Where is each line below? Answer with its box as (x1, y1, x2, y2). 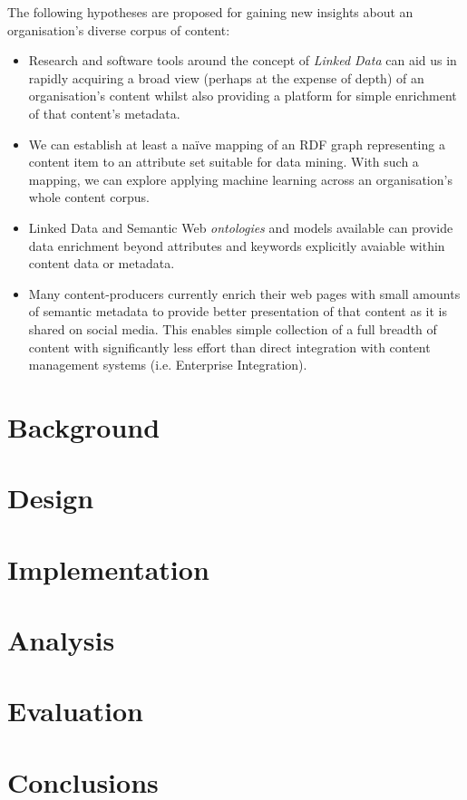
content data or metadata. (28, 254, 175, 273)
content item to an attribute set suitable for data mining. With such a (28, 152, 419, 171)
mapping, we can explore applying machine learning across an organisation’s (28, 169, 452, 188)
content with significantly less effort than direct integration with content (28, 337, 431, 356)
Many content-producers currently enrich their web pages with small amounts (28, 284, 461, 303)
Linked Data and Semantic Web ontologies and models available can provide (28, 217, 453, 236)
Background (7, 408, 161, 445)
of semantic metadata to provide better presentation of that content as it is (28, 302, 448, 321)
